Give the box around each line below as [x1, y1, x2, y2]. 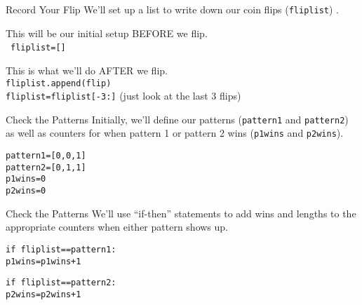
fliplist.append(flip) [6, 78, 112, 88]
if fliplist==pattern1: [6, 244, 116, 255]
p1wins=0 [6, 174, 46, 184]
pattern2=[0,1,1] [6, 162, 86, 172]
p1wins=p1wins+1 [6, 256, 81, 266]
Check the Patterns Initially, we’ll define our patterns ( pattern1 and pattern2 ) [6, 111, 349, 126]
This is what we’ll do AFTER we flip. [6, 62, 168, 77]
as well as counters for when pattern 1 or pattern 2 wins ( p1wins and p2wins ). [6, 126, 344, 140]
